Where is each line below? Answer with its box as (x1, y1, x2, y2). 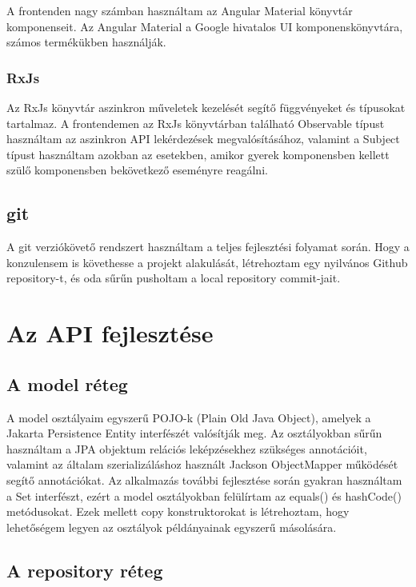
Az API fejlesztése (6, 317, 214, 349)
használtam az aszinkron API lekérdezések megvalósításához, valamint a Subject (6, 130, 400, 147)
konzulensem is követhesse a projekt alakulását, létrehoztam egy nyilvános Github (6, 254, 408, 270)
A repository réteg (6, 557, 163, 582)
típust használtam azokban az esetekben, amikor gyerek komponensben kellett (6, 146, 390, 162)
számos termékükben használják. (6, 34, 166, 50)
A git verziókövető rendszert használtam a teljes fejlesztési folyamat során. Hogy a (6, 238, 410, 255)
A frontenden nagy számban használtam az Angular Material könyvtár (6, 2, 353, 18)
